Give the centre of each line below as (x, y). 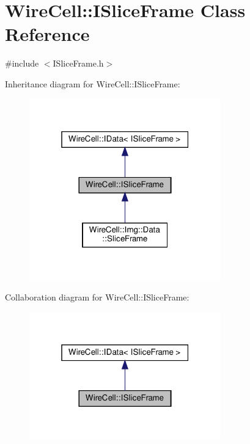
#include (22, 63)
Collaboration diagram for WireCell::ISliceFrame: (97, 297)
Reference (47, 34)
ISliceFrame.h (78, 63)
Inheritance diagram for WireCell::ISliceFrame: (93, 83)
